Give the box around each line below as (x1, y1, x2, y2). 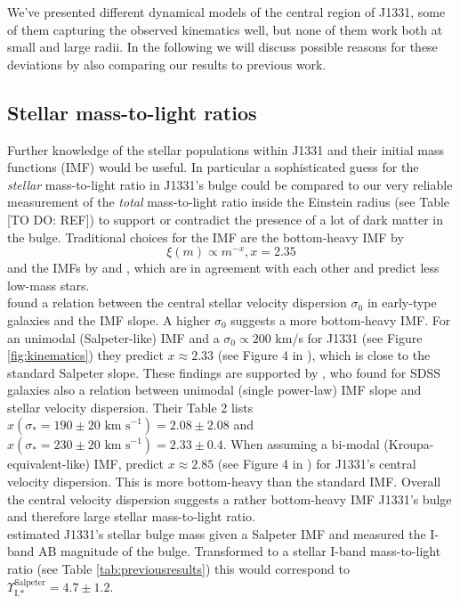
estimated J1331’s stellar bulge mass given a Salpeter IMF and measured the (7, 524, 426, 543)
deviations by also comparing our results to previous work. (7, 54, 327, 73)
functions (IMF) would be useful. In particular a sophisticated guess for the (7, 158, 419, 176)
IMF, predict (93, 454, 165, 473)
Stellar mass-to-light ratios (7, 98, 257, 126)
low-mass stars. (7, 275, 90, 294)
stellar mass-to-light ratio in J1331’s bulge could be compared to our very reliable (7, 175, 453, 193)
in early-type (367, 293, 437, 312)
